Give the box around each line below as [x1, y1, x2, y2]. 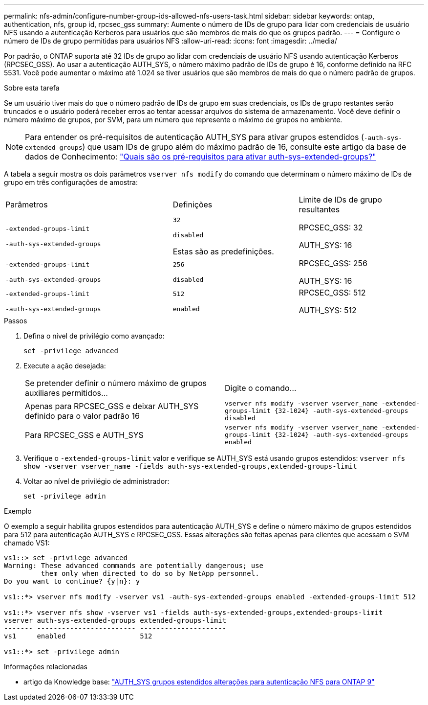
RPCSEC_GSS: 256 [299, 258, 367, 268]
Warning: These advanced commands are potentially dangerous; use [4, 562, 264, 569]
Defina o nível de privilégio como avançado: [23, 332, 165, 340]
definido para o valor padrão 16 [25, 410, 140, 421]
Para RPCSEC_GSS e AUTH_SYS [25, 430, 144, 440]
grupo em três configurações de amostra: [4, 178, 138, 186]
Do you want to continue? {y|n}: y [4, 577, 140, 585]
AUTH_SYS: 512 [299, 305, 357, 315]
